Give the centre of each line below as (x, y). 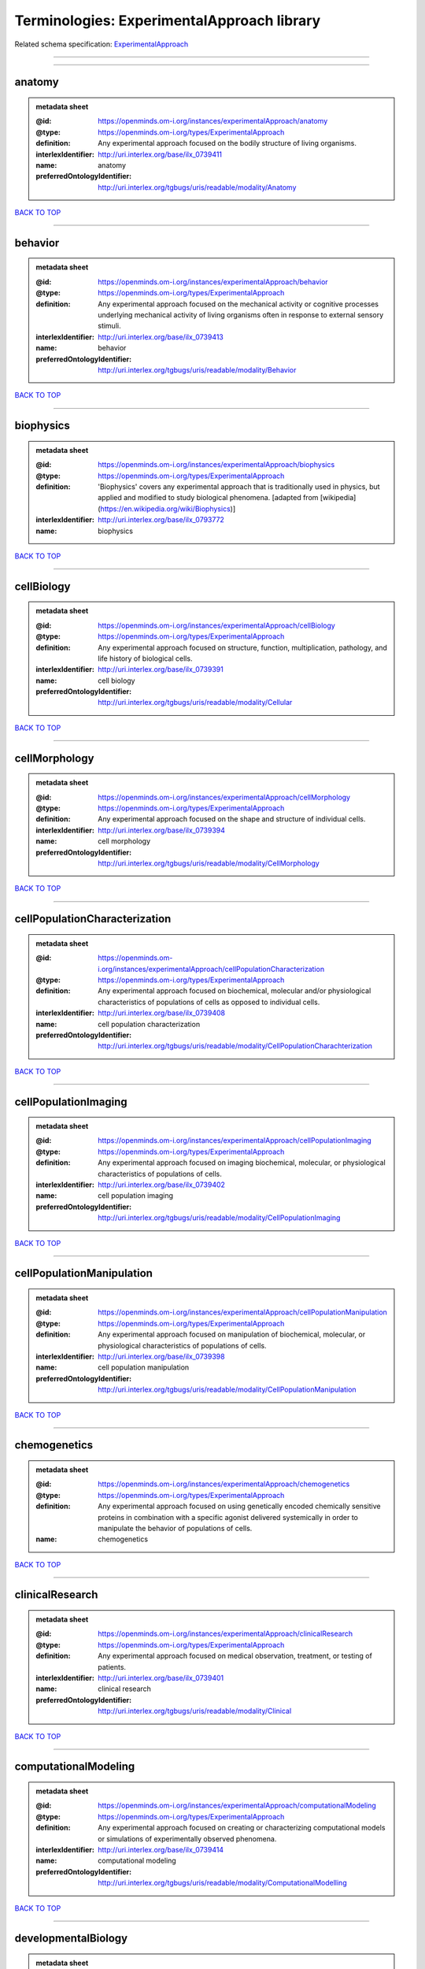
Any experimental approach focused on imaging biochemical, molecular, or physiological (242, 1162)
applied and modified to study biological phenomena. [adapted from (208, 498)
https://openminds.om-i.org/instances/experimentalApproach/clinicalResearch (225, 1633)
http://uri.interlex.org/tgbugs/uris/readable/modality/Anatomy (197, 187)
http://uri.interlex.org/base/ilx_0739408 (162, 1013)
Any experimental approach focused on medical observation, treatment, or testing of (235, 1656)
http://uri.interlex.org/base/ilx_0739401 (161, 1678)
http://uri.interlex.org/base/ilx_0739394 (162, 830)
